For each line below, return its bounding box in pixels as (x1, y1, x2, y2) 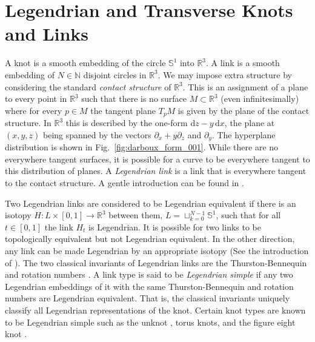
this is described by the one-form (65, 116, 188, 129)
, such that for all (216, 209, 281, 221)
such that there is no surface (81, 92, 187, 105)
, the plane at (224, 116, 275, 129)
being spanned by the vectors (43, 128, 151, 141)
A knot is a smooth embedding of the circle (5, 56, 166, 69)
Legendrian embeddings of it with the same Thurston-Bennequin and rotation (5, 280, 294, 292)
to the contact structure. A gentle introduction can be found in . (5, 176, 244, 189)
